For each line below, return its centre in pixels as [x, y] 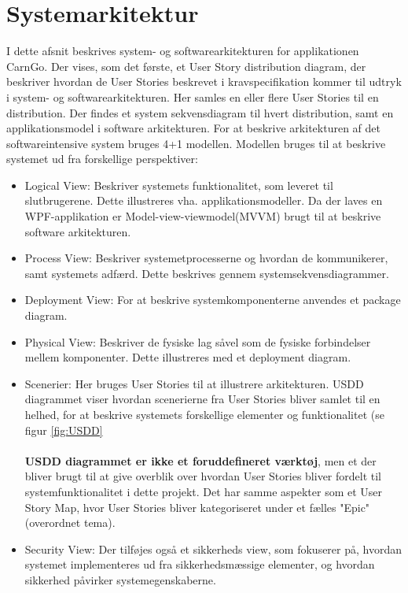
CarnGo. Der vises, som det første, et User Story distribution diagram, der [186, 66]
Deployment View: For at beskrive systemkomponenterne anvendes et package [213, 300]
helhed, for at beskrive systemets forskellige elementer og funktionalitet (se [204, 414]
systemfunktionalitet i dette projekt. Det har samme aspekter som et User [204, 491]
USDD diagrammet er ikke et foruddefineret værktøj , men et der [200, 460]
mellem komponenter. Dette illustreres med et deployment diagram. [188, 357]
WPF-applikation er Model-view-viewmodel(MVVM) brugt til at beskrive [203, 216]
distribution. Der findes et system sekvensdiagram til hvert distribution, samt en [200, 112]
